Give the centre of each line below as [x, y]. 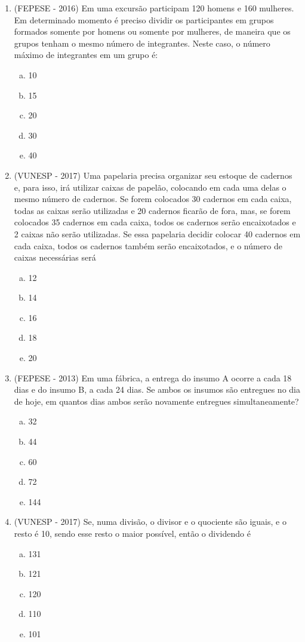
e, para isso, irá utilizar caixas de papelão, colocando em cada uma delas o [150, 187]
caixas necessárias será [55, 257]
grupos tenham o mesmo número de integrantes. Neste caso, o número [142, 43]
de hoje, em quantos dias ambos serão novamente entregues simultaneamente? [156, 401]
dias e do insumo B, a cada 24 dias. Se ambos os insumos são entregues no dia [157, 389]
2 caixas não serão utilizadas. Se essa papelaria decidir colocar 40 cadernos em [157, 233]
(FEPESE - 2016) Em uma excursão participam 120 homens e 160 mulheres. [154, 8]
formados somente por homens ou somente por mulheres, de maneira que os [152, 31]
